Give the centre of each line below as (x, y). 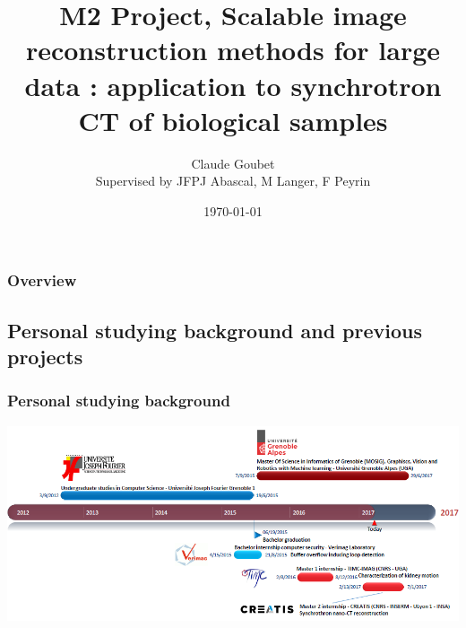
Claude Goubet (233, 163)
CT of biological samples (233, 120)
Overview (42, 280)
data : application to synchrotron (233, 85)
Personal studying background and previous (215, 330)
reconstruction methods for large (233, 50)
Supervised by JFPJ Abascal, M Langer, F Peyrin (233, 181)
